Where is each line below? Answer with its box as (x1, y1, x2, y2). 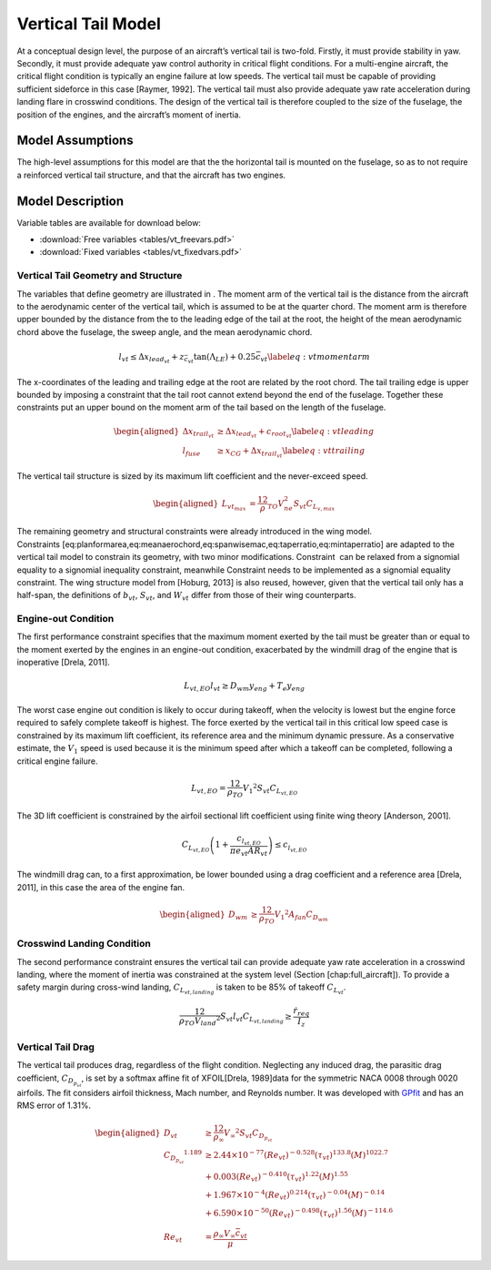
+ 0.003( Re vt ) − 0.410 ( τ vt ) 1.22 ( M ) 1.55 (205, 1170, 349, 1184)
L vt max (221, 498, 246, 512)
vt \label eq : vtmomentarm (260, 351, 370, 364)
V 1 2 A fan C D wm (274, 908, 329, 923)
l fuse (182, 445, 201, 458)
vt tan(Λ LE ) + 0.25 (187, 351, 256, 365)
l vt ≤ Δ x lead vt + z (118, 351, 185, 365)
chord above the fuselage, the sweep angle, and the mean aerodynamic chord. (16, 326, 313, 337)
